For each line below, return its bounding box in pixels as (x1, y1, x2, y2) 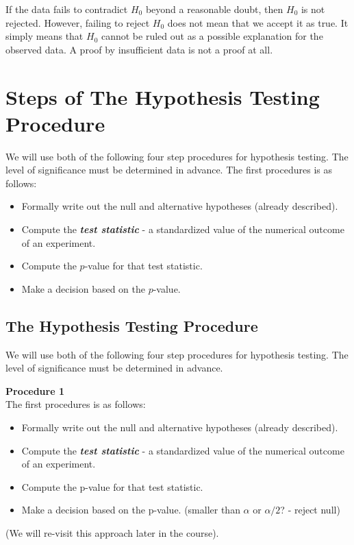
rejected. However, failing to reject (5, 15, 150, 29)
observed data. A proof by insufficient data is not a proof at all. (5, 42, 273, 56)
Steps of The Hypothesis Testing (5, 82, 320, 110)
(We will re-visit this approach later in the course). (5, 525, 219, 540)
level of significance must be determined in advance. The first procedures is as (5, 162, 332, 177)
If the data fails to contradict (5, 2, 128, 16)
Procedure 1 (5, 383, 64, 398)
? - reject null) (280, 502, 340, 517)
